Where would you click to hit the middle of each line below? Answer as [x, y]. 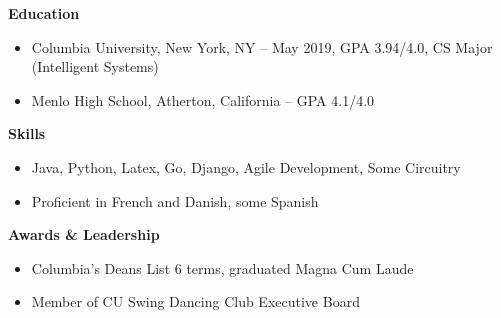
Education [44, 13]
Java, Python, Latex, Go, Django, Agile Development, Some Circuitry [246, 166]
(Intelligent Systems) [95, 66]
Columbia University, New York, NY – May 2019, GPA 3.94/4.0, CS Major [262, 46]
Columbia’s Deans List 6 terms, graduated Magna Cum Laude [222, 267]
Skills [27, 133]
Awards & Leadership [84, 234]
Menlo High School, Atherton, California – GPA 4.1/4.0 [203, 99]
